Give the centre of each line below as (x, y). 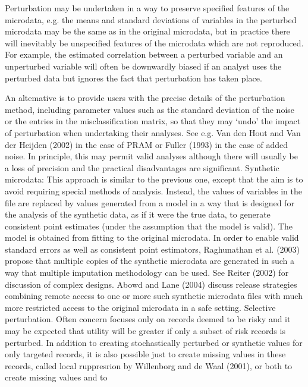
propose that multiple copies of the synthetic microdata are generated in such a (150, 261)
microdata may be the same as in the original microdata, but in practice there (147, 31)
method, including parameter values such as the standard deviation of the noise (150, 109)
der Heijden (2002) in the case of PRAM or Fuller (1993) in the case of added (147, 144)
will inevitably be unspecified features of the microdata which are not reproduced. (154, 43)
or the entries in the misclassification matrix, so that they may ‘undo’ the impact (153, 121)
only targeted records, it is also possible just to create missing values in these (145, 354)
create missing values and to (56, 377)
